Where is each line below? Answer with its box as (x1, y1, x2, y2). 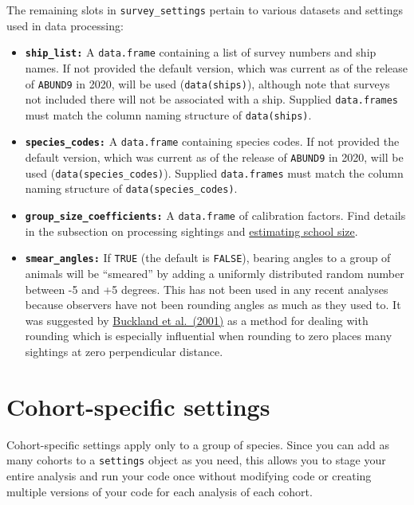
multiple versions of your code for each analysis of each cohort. (6, 483, 313, 499)
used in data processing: (6, 17, 124, 33)
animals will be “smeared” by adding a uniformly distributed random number (25, 265, 404, 281)
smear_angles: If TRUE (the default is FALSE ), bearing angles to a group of (25, 249, 391, 266)
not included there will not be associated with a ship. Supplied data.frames (25, 91, 398, 108)
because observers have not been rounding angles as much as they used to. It (25, 296, 401, 313)
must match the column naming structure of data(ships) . (25, 106, 312, 123)
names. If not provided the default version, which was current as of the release (25, 59, 408, 76)
